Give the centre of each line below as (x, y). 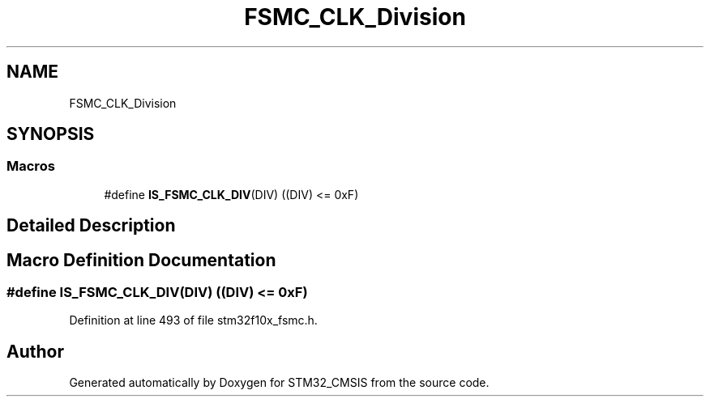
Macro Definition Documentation (141, 260)
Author (35, 351)
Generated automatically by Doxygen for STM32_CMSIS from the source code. (279, 383)
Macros (31, 166)
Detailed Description (91, 226)
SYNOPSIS (51, 134)
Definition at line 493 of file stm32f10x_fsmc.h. (193, 320)
